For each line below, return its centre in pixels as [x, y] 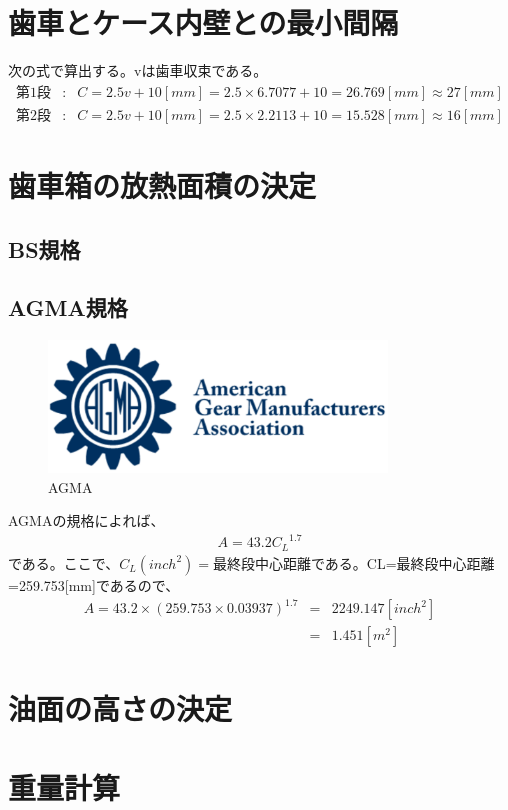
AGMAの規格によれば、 [86, 520]
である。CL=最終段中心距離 [402, 562]
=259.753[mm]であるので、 [94, 584]
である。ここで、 [64, 562]
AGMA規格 [68, 307]
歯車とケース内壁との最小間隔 [203, 22]
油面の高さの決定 [120, 708]
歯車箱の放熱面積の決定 [162, 184]
